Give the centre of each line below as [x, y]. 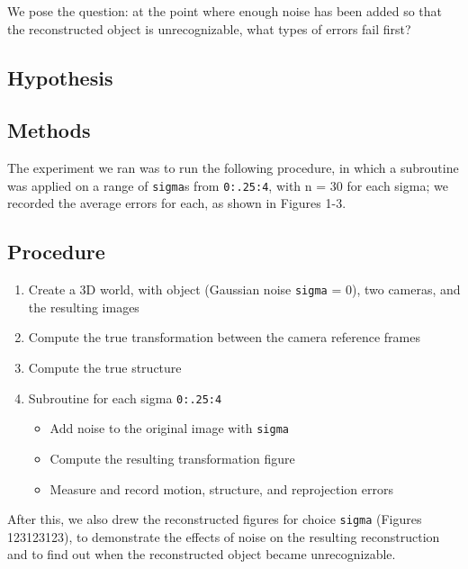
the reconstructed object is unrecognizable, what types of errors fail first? [209, 28]
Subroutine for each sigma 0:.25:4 [125, 397]
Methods [49, 130]
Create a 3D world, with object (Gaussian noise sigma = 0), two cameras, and [244, 289]
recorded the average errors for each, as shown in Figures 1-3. [177, 203]
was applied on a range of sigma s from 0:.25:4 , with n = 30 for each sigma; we [228, 185]
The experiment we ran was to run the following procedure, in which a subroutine [233, 168]
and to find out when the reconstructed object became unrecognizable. [202, 554]
